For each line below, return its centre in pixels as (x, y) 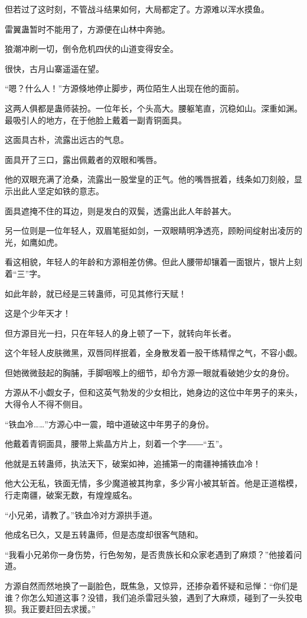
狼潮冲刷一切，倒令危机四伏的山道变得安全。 (92, 49)
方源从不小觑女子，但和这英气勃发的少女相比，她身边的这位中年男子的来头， (153, 392)
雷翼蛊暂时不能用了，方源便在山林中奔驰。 (87, 29)
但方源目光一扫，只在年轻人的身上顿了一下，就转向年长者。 (120, 333)
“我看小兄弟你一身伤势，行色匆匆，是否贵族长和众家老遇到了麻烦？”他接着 (149, 554)
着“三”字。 (25, 273)
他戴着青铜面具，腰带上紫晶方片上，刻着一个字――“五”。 (116, 444)
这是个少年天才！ (38, 313)
